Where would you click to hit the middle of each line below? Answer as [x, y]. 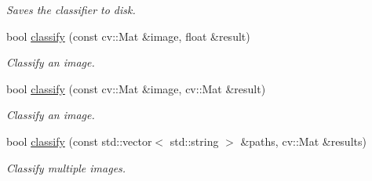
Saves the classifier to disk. [71, 9]
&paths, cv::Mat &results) [303, 141]
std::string [194, 141]
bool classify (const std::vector [79, 141]
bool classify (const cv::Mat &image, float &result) [128, 36]
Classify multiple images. [66, 167]
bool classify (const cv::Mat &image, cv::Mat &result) [136, 88]
